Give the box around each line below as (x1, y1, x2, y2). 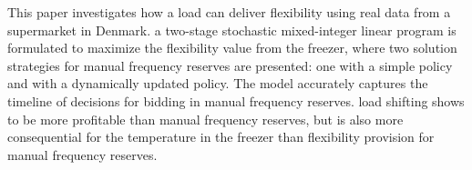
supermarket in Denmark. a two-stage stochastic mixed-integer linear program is (7, 20, 457, 39)
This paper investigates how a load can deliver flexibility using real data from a (7, 3, 451, 21)
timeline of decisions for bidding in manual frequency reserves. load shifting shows (7, 91, 465, 110)
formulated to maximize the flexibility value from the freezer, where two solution (7, 38, 457, 57)
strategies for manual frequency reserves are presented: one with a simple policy (7, 55, 453, 75)
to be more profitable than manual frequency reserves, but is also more (7, 109, 404, 128)
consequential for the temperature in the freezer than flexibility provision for (7, 127, 435, 146)
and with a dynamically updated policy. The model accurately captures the (7, 74, 428, 93)
